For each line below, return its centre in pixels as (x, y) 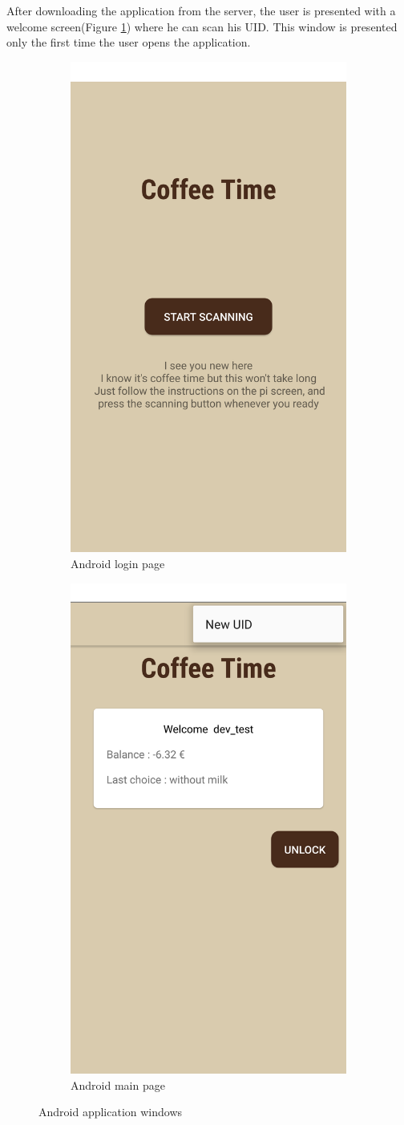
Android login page (118, 563)
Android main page (118, 1084)
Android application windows (111, 1112)
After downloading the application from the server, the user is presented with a (201, 10)
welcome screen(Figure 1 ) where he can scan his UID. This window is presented (202, 26)
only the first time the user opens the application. (129, 42)
